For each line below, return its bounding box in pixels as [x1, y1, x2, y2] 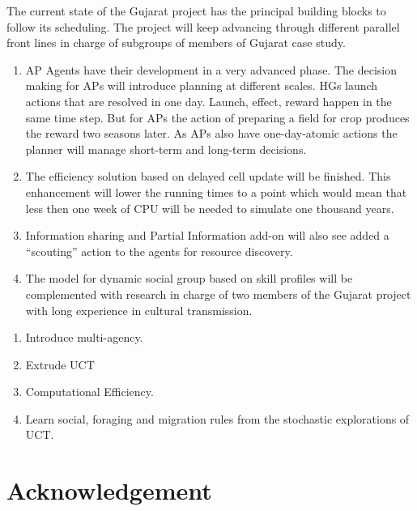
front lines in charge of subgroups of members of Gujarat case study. [6, 34, 346, 51]
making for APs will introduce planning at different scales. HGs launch [25, 77, 378, 94]
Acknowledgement [6, 474, 212, 507]
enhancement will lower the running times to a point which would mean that [25, 183, 407, 200]
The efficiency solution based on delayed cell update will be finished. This [25, 168, 391, 185]
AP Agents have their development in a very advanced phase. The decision [25, 61, 397, 78]
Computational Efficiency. [25, 383, 154, 400]
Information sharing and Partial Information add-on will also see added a [25, 227, 389, 244]
